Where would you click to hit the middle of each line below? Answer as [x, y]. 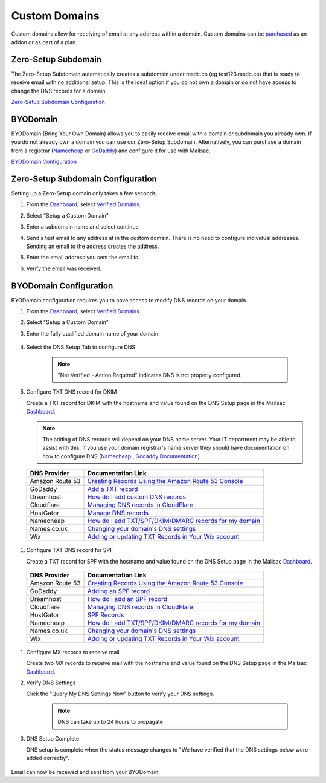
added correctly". [48, 758]
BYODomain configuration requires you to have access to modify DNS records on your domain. [129, 300]
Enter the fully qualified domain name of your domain [92, 333]
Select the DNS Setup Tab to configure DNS [81, 347]
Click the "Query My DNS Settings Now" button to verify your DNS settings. [120, 694]
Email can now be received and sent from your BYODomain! [85, 772]
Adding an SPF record [119, 591]
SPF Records [106, 615]
